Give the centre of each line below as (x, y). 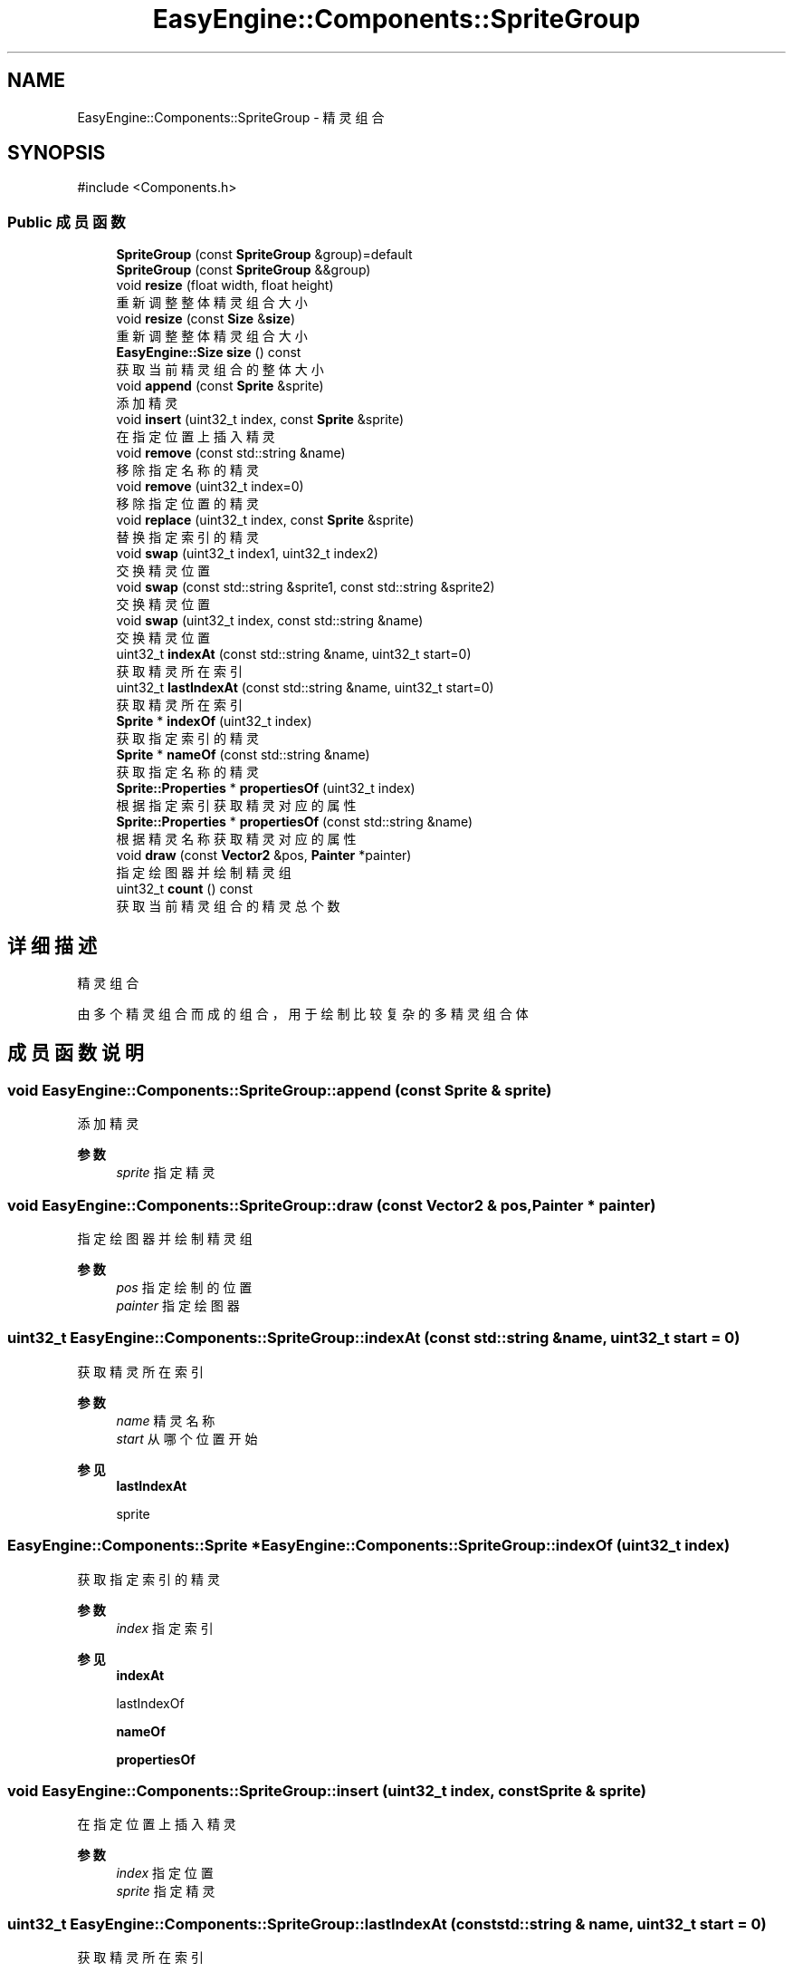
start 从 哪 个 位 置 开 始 (187, 1438)
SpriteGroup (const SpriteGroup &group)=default (264, 255)
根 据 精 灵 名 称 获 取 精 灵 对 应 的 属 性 (236, 839)
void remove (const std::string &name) (231, 453)
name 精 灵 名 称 (166, 1420)
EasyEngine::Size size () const (209, 353)
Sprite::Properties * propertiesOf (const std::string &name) (295, 822)
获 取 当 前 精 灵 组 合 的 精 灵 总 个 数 (228, 906)
